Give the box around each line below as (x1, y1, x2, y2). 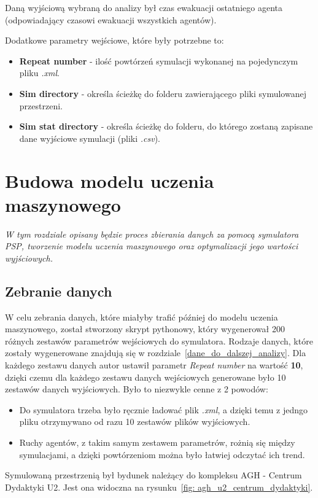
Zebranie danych (5, 281, 112, 300)
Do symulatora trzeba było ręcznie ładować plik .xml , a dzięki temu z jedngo (19, 403, 308, 416)
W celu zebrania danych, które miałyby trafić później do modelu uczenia (5, 310, 278, 323)
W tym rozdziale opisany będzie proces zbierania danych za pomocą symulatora (5, 227, 299, 240)
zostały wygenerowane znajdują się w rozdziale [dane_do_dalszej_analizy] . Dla (5, 346, 306, 359)
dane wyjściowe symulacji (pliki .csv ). (19, 131, 160, 144)
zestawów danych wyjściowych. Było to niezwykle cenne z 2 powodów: (5, 383, 268, 395)
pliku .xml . (19, 66, 60, 79)
